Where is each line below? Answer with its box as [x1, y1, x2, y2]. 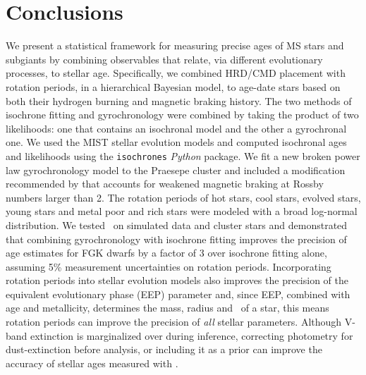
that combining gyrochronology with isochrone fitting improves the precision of [6, 231, 347, 246]
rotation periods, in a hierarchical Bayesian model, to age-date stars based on [6, 79, 341, 94]
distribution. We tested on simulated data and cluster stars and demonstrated [6, 217, 348, 232]
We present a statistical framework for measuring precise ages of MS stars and [6, 38, 344, 53]
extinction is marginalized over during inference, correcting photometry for [30, 328, 353, 343]
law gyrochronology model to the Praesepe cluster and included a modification [6, 162, 346, 177]
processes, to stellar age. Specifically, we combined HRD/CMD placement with [6, 66, 346, 80]
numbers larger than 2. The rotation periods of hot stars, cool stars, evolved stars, [6, 190, 361, 204]
